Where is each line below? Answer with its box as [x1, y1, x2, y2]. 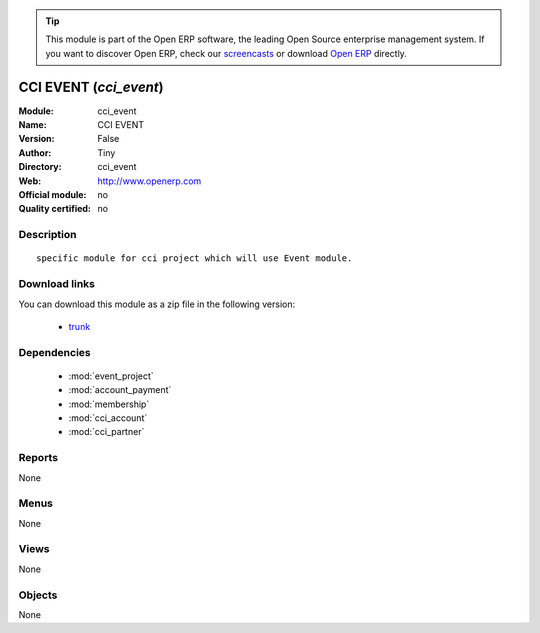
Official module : [18, 189, 87, 201]
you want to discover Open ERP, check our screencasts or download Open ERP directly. [45, 47, 407, 59]
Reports [18, 451, 59, 465]
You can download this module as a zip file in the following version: [18, 298, 296, 310]
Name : [18, 119, 47, 131]
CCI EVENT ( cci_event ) [18, 78, 164, 95]
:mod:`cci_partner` [68, 426, 145, 438]
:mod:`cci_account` [68, 412, 148, 424]
